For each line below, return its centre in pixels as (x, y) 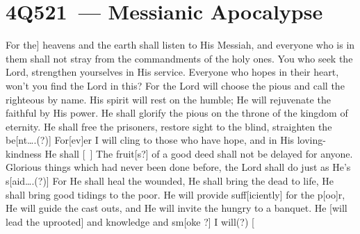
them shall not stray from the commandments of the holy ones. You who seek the (179, 58)
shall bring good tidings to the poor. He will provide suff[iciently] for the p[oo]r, (175, 194)
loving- (311, 140)
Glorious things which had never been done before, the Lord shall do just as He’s (178, 167)
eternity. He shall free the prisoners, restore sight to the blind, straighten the (169, 126)
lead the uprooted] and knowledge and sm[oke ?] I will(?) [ (130, 221)
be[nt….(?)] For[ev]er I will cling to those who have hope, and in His (150, 140)
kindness (24, 153)
